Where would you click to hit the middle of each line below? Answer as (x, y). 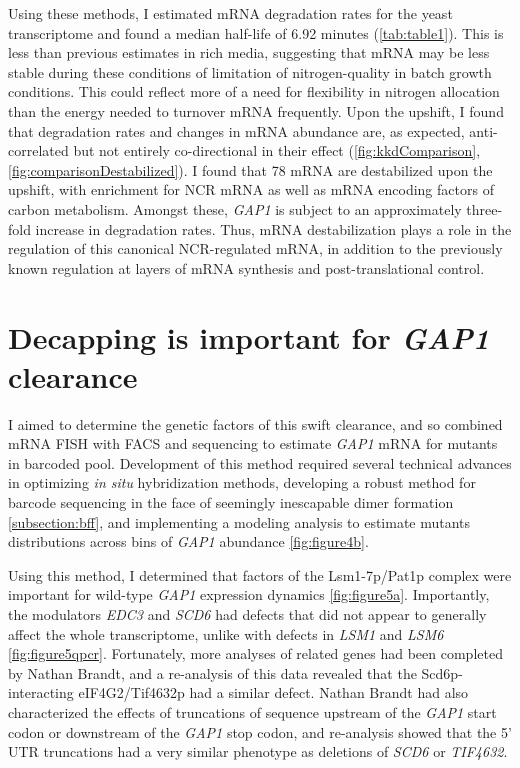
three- (484, 208)
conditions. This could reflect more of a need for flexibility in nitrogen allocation (254, 91)
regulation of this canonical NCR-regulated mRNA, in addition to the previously (255, 248)
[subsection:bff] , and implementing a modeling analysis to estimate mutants (239, 521)
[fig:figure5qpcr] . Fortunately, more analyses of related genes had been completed (255, 653)
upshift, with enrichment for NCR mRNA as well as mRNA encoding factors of (251, 189)
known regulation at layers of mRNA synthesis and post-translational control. (246, 267)
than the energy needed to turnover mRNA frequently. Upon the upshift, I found (256, 110)
